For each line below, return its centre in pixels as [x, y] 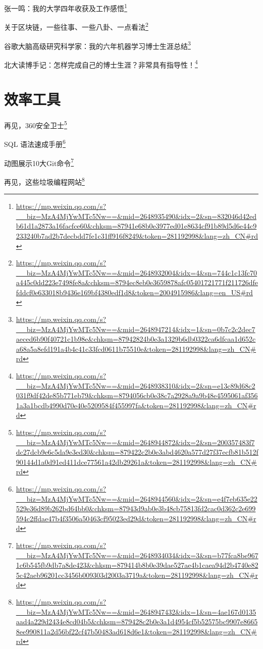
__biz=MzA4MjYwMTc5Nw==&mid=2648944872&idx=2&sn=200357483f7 [135, 442]
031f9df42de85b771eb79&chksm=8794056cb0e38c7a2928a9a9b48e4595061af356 [137, 395]
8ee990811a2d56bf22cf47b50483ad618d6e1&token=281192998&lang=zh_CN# [136, 631]
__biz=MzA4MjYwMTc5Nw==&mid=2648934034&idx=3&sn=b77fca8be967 [137, 555]
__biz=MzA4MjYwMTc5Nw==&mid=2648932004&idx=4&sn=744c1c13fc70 [137, 272]
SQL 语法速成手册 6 [35, 143]
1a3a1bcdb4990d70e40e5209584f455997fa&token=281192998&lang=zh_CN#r [136, 405]
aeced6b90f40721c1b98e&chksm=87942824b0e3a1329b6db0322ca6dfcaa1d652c [136, 339]
